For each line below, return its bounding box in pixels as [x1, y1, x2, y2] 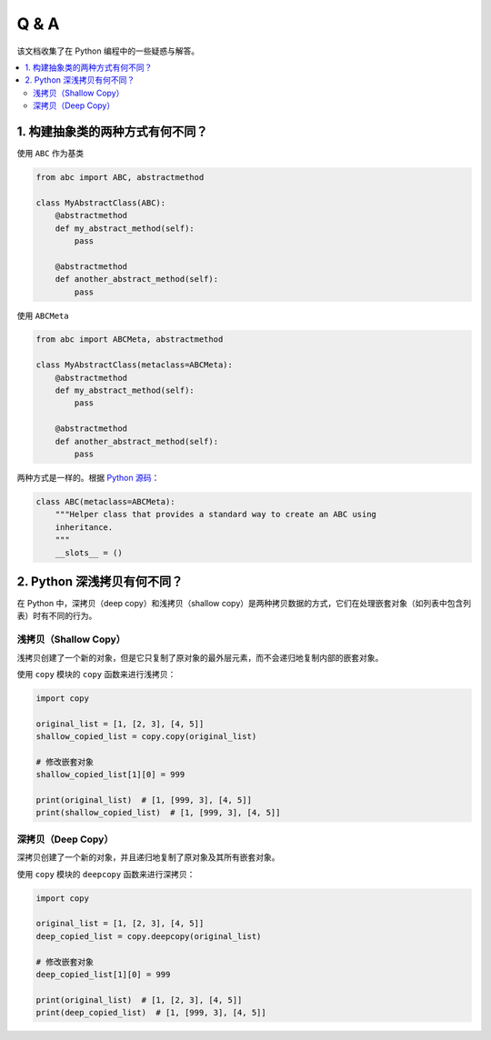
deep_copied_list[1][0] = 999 [35, 969, 171, 979]
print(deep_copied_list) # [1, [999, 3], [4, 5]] [35, 1007, 267, 1018]
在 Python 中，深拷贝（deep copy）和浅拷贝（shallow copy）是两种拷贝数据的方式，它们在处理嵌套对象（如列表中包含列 [16, 598, 472, 609]
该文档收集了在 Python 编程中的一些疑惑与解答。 [16, 45, 200, 56]
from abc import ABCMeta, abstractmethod [35, 335, 224, 345]
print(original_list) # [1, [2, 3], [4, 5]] [35, 995, 243, 1005]
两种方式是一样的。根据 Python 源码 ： [16, 472, 160, 483]
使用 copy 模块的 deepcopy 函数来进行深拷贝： [16, 868, 195, 879]
